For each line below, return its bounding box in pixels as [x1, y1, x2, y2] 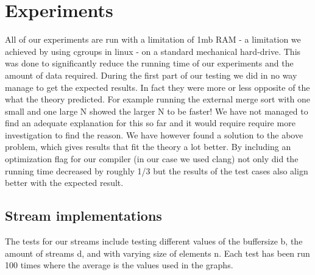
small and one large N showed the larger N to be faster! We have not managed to [5, 104, 308, 117]
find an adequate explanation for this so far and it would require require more [5, 116, 296, 129]
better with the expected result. [5, 176, 124, 189]
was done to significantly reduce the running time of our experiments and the [5, 57, 294, 70]
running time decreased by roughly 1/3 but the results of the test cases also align [5, 164, 308, 177]
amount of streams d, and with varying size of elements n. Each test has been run [5, 246, 310, 259]
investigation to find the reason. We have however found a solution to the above [5, 128, 303, 141]
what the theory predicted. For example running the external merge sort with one [5, 93, 311, 105]
